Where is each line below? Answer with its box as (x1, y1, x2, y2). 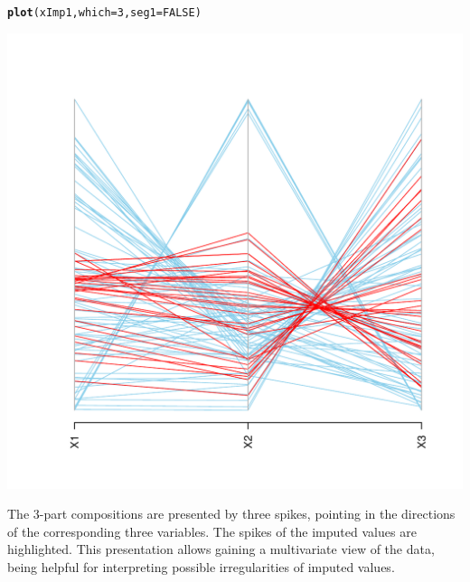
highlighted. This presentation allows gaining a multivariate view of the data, (7, 540, 435, 559)
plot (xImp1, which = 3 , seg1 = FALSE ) (7, 6, 202, 19)
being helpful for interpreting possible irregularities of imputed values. (7, 558, 395, 577)
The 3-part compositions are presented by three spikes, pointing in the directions (7, 504, 456, 523)
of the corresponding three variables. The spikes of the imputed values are (7, 521, 417, 540)
